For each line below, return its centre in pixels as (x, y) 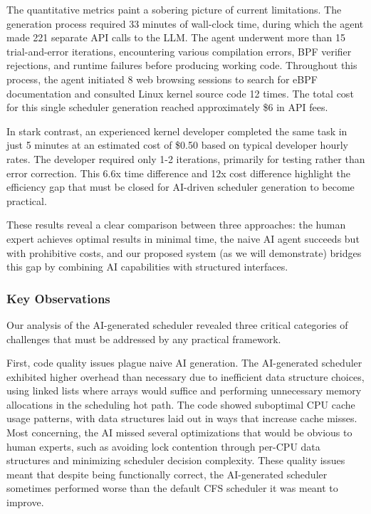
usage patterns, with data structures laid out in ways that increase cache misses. (182, 418)
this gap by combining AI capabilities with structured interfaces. (147, 267)
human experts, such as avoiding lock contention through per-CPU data (163, 446)
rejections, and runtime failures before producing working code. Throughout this (182, 65)
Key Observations (58, 298)
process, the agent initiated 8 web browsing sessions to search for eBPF (162, 79)
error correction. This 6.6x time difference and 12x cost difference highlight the (179, 173)
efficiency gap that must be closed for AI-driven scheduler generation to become (181, 187)
